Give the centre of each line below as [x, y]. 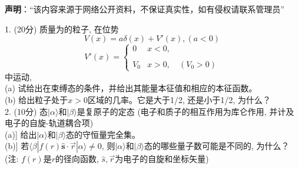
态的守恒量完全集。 [103, 134]
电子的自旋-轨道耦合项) [49, 123]
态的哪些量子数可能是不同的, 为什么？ [217, 146]
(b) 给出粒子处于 [36, 99]
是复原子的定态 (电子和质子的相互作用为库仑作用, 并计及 [185, 111]
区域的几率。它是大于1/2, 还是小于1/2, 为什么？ [180, 99]
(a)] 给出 [21, 134]
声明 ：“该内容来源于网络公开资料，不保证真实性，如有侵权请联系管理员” [145, 9]
